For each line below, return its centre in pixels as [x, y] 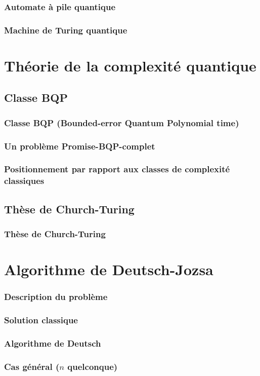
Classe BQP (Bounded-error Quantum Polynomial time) [122, 122]
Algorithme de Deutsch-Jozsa [109, 269]
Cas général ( [32, 366]
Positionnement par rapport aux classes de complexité [117, 169]
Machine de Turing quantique [66, 30]
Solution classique [41, 320]
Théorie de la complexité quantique [130, 65]
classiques [24, 181]
